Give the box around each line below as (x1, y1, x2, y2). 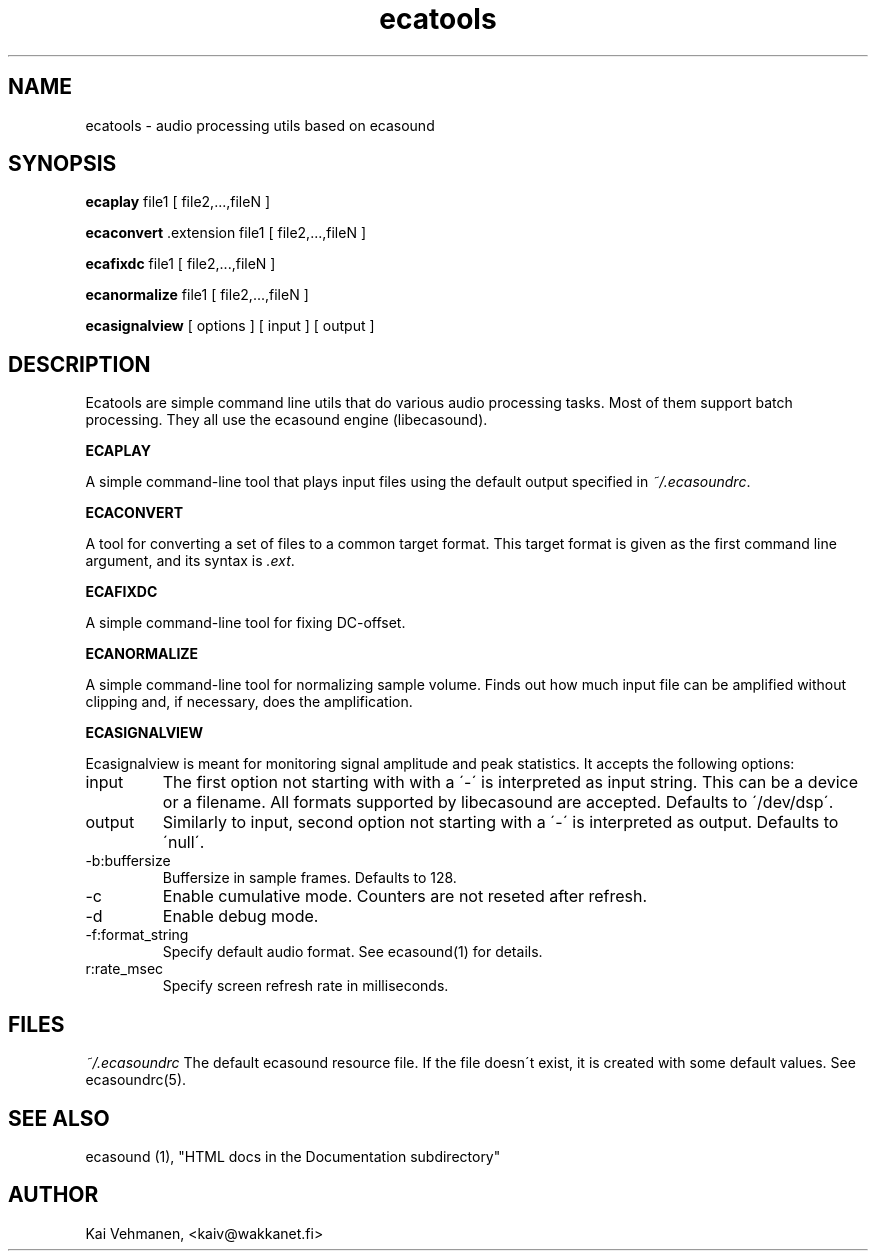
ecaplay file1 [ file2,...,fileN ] (85, 193, 270, 211)
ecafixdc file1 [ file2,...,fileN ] (85, 255, 276, 273)
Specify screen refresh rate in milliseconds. (162, 977, 449, 995)
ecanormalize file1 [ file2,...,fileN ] (85, 286, 309, 304)
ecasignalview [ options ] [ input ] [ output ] (85, 317, 375, 335)
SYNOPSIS (8, 151, 117, 177)
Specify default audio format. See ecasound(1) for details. (162, 943, 543, 961)
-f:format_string (85, 926, 189, 944)
